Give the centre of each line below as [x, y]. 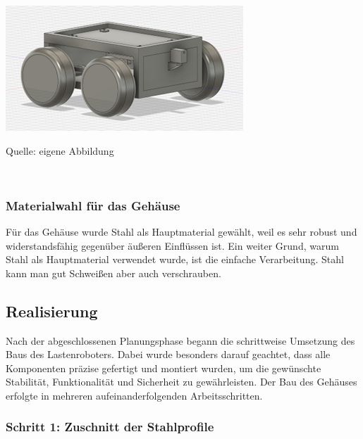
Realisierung [52, 311]
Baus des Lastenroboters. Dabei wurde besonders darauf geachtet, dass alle [168, 354]
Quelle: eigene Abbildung [60, 150]
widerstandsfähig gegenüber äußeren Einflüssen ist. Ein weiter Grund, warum [172, 245]
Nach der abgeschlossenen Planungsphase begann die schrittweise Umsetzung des [180, 340]
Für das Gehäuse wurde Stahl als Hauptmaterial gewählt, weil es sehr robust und [181, 231]
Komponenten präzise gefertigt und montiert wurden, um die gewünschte [164, 368]
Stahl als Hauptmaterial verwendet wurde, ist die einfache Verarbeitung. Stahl [175, 259]
